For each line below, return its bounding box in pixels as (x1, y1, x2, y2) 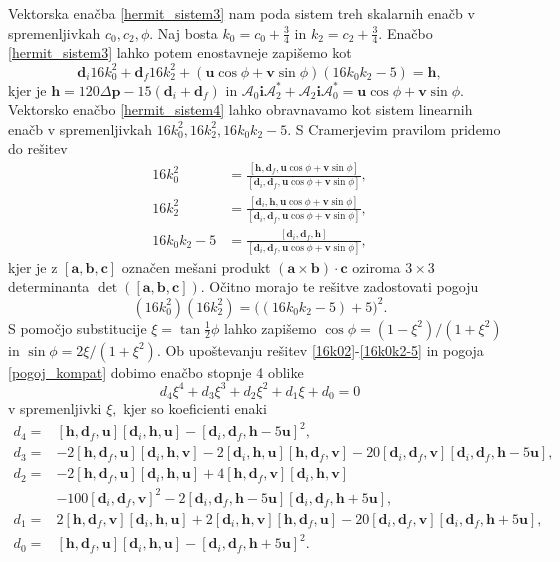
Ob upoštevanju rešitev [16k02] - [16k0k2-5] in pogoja (165, 339, 484, 360)
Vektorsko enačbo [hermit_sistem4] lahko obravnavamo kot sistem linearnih (8, 99, 473, 120)
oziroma (352, 256, 401, 277)
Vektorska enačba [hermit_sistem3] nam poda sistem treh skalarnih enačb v (8, 3, 475, 23)
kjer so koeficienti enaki (123, 398, 267, 419)
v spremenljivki (8, 398, 102, 419)
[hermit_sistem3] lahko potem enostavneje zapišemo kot (8, 42, 352, 63)
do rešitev (8, 138, 68, 159)
